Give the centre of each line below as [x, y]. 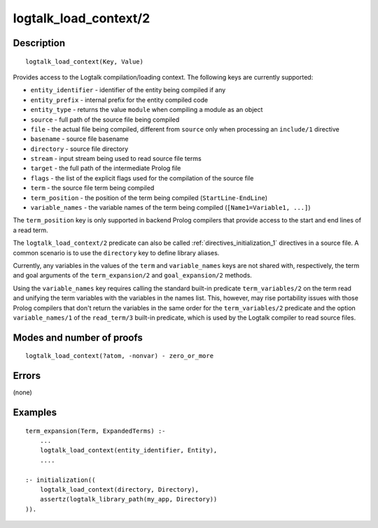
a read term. [30, 230]
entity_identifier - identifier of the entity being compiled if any [128, 90]
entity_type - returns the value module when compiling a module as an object [147, 110]
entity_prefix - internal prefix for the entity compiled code [119, 100]
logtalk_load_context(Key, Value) [84, 62]
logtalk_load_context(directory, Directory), [119, 490]
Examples [35, 413]
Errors [27, 376]
